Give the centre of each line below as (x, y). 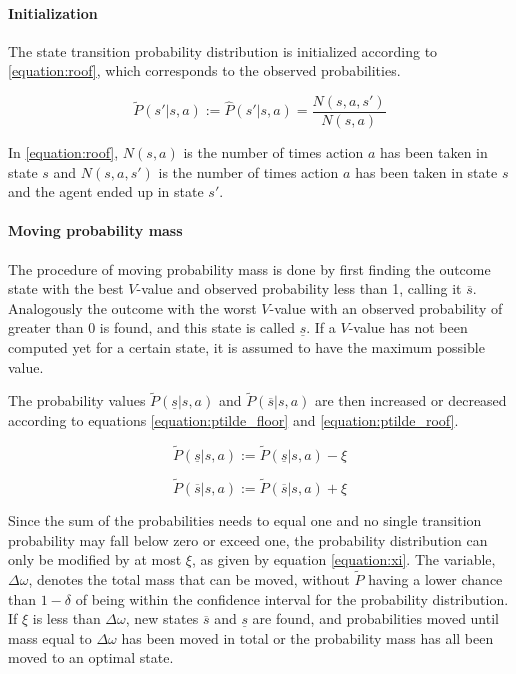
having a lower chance (435, 579)
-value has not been (408, 327)
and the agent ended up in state (106, 191)
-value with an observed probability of (386, 307)
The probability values (77, 400)
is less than (66, 618)
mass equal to (50, 637)
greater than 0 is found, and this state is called (151, 327)
